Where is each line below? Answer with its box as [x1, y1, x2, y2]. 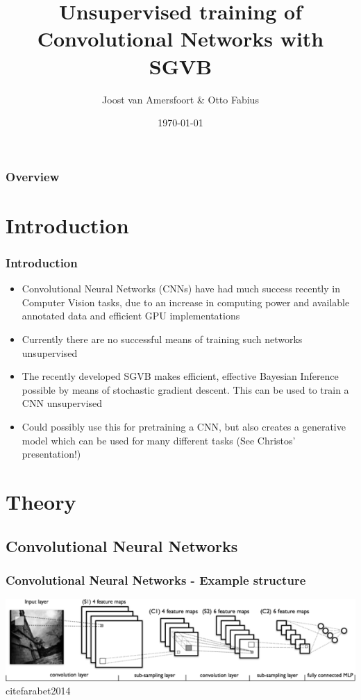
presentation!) [22, 447, 81, 461]
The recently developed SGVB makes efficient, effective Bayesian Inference [22, 369, 339, 383]
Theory [6, 487, 76, 515]
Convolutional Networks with [37, 24, 324, 53]
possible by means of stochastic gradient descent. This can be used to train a [22, 382, 349, 397]
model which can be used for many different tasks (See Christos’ [22, 433, 296, 447]
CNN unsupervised [22, 396, 103, 410]
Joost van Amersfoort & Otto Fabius [102, 92, 259, 106]
